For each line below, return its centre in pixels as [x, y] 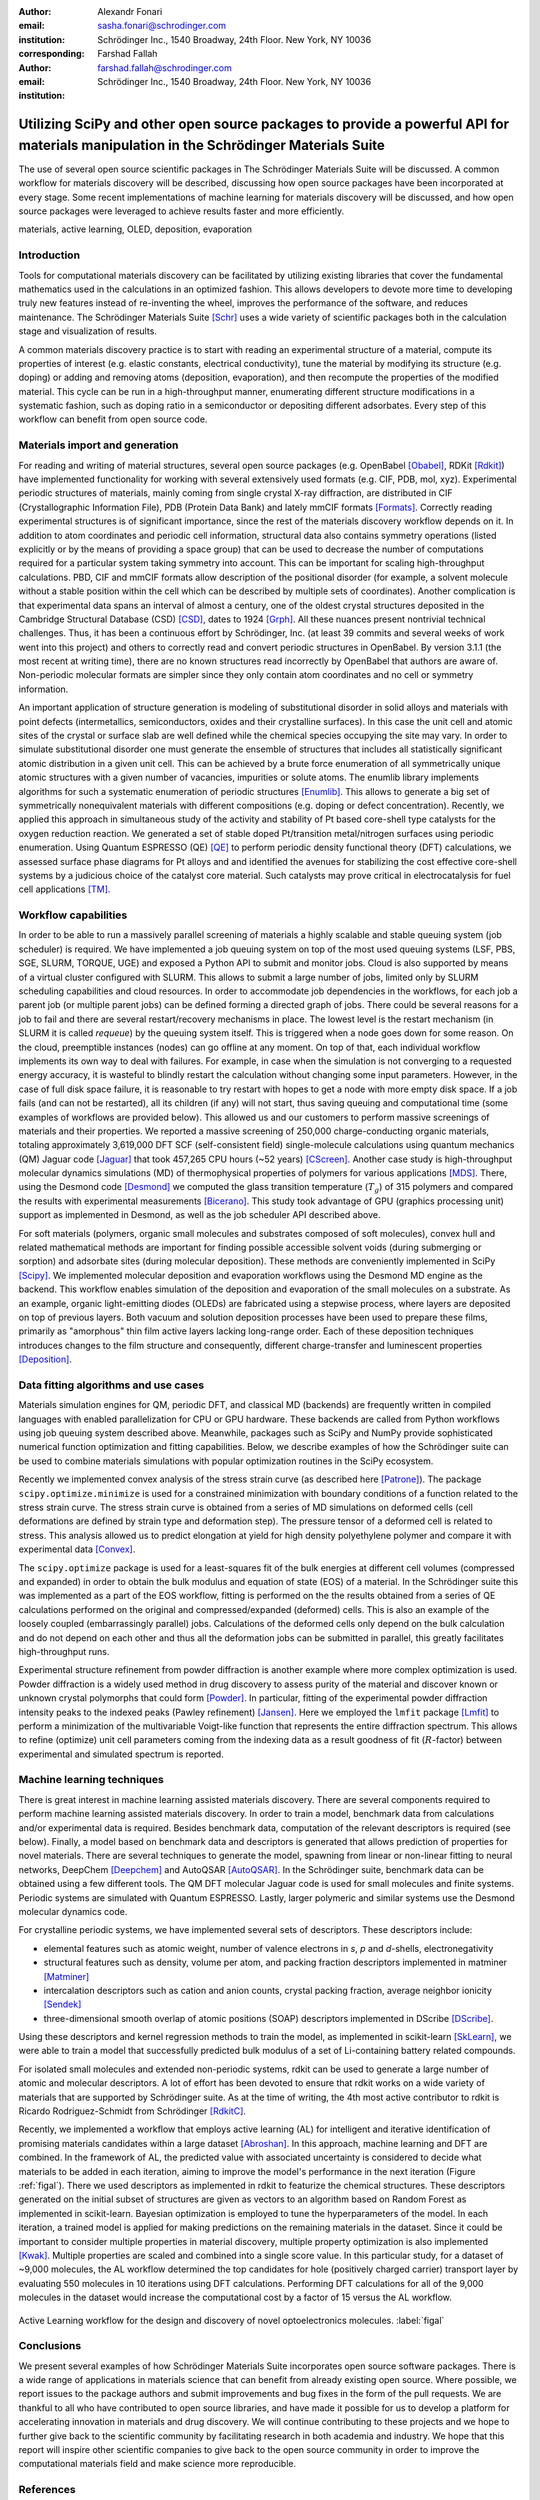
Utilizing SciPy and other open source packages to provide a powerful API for [264, 124]
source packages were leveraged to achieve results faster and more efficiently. [181, 211]
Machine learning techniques [91, 1780]
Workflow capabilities [73, 915]
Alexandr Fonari [130, 11]
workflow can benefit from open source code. [113, 419]
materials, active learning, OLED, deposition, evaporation [135, 229]
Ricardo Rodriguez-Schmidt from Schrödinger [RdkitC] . [132, 2111]
